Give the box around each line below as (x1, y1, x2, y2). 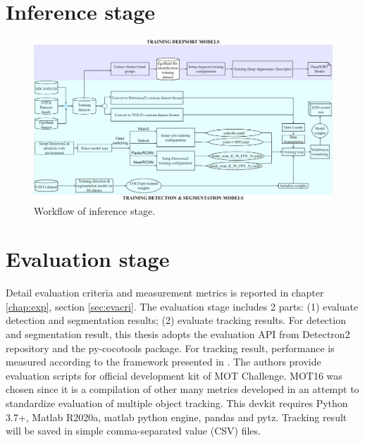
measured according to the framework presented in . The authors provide (6, 354, 321, 369)
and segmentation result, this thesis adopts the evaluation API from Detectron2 (6, 327, 350, 342)
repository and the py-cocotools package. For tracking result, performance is (6, 340, 335, 355)
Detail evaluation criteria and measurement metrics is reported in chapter (6, 285, 324, 300)
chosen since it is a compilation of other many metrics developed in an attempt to (6, 382, 359, 397)
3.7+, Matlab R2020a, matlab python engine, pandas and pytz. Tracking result (6, 409, 347, 424)
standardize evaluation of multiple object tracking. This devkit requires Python (6, 395, 348, 410)
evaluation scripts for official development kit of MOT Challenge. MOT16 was (6, 368, 342, 382)
